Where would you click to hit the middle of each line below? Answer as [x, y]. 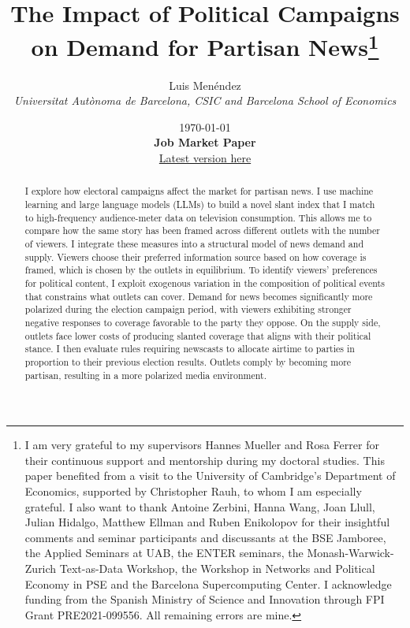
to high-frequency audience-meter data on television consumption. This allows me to [198, 217]
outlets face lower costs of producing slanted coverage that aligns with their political [198, 335]
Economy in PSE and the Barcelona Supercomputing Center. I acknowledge [208, 583]
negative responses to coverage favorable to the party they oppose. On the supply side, [203, 322]
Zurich [41, 568]
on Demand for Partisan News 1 [205, 45]
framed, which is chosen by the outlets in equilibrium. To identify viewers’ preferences [201, 270]
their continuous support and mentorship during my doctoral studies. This [205, 460]
